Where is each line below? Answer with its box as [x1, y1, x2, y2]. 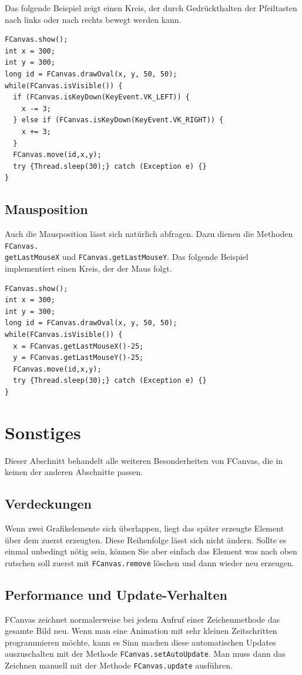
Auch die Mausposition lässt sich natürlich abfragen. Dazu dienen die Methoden [5, 228, 293, 240]
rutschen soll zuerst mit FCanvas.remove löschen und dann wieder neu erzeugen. [5, 556, 294, 569]
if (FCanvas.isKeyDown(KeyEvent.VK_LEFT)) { [13, 93, 190, 102]
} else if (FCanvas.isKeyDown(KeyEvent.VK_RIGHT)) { [13, 116, 224, 125]
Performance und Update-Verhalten [5, 585, 227, 603]
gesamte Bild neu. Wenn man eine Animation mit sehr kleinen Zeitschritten [5, 624, 277, 637]
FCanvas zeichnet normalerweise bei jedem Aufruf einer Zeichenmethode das [5, 613, 280, 625]
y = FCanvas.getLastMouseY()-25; [13, 353, 144, 362]
